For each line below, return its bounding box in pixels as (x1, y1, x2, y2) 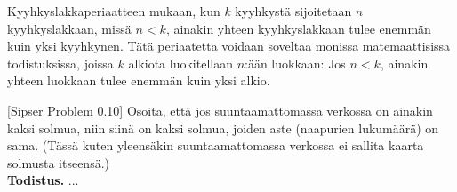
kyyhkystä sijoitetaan (235, 2, 352, 20)
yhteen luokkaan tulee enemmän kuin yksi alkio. (7, 71, 270, 90)
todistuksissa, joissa (7, 53, 114, 72)
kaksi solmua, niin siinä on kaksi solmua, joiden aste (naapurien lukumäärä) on (7, 118, 439, 137)
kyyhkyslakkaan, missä (7, 19, 132, 37)
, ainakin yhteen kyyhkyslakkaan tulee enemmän (165, 19, 431, 37)
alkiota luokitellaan (128, 53, 233, 72)
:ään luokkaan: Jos (245, 53, 346, 72)
